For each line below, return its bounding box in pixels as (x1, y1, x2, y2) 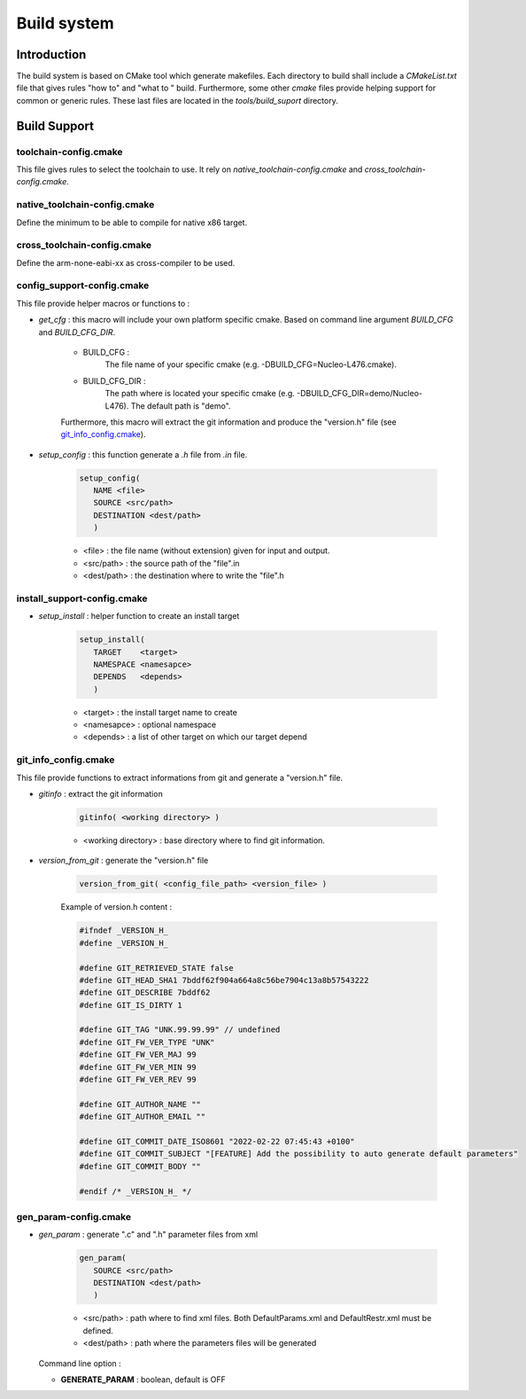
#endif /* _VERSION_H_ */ (79, 1186, 192, 1196)
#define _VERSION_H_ (79, 938, 168, 948)
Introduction (16, 47, 87, 62)
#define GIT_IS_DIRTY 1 (79, 1000, 183, 1010)
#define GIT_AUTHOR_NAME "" (79, 1099, 201, 1109)
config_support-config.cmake (16, 279, 150, 292)
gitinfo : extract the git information (38, 789, 163, 800)
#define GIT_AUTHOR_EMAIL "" (79, 1112, 206, 1122)
